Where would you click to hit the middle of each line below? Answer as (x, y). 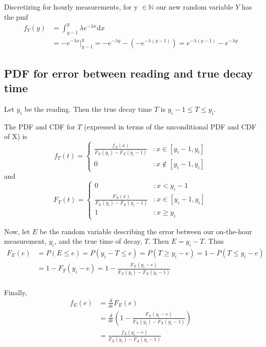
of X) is (16, 136)
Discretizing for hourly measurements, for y (71, 7)
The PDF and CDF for (40, 126)
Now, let (17, 231)
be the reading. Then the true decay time (88, 109)
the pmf (16, 16)
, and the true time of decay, (98, 241)
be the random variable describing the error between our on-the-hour (146, 231)
